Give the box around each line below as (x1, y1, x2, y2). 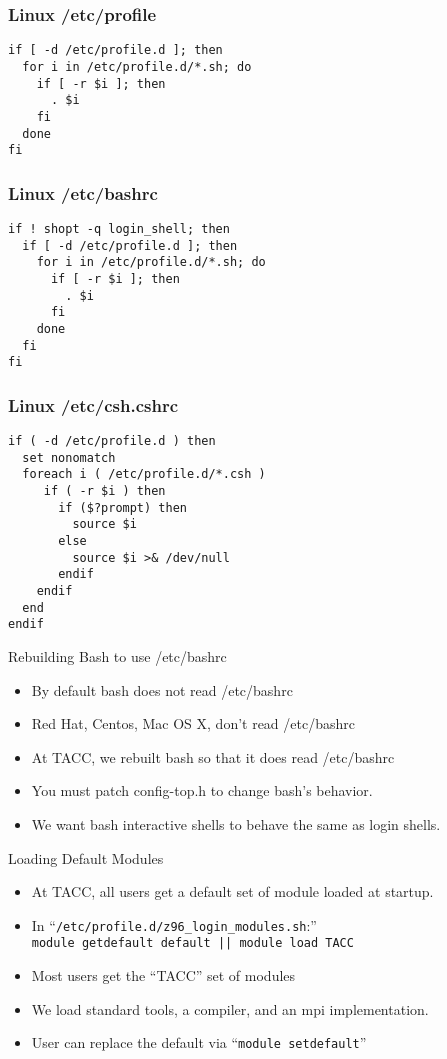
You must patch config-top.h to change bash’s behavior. (31, 780, 373, 801)
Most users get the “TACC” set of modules (31, 965, 296, 986)
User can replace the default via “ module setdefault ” (31, 1032, 367, 1053)
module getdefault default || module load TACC (31, 936, 354, 951)
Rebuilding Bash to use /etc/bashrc (8, 646, 227, 667)
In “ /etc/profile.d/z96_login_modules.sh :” (31, 914, 317, 935)
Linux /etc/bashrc (8, 180, 158, 205)
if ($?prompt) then (58, 500, 187, 515)
